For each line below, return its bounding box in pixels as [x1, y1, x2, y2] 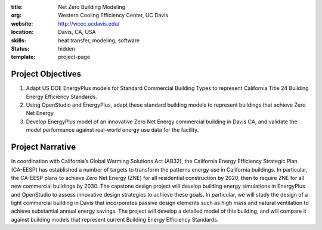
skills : [11, 36, 26, 44]
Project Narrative [11, 142, 76, 152]
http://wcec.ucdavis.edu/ [58, 20, 120, 27]
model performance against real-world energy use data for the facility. [26, 126, 199, 133]
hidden [58, 45, 76, 52]
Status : [11, 45, 30, 52]
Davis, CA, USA [58, 29, 97, 36]
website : [11, 20, 33, 27]
